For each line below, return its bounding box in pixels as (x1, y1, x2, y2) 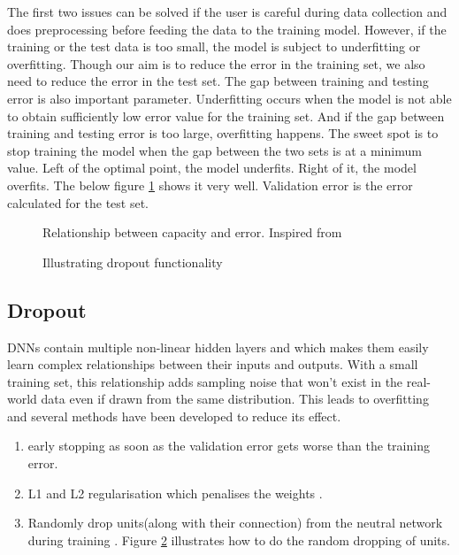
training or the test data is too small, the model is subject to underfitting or (7, 37, 421, 56)
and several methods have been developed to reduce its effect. (7, 406, 341, 425)
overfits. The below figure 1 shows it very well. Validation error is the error (7, 175, 413, 194)
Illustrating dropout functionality (42, 252, 223, 271)
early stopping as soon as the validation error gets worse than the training (27, 436, 430, 455)
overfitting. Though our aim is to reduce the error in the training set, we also (7, 54, 425, 73)
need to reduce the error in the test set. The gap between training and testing (7, 72, 429, 90)
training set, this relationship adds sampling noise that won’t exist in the (7, 372, 403, 390)
